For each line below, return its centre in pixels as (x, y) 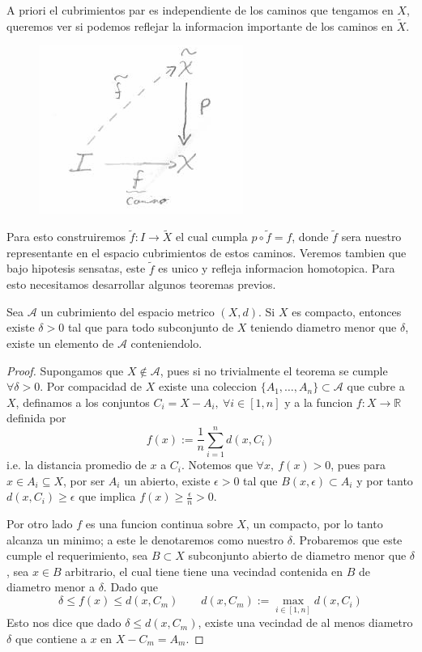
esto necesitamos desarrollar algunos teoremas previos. (141, 284)
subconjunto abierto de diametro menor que (297, 555)
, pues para (358, 465)
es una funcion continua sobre (159, 524)
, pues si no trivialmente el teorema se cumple (274, 370)
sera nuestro (371, 237)
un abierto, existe (167, 480)
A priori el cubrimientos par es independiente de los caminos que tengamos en (200, 10)
